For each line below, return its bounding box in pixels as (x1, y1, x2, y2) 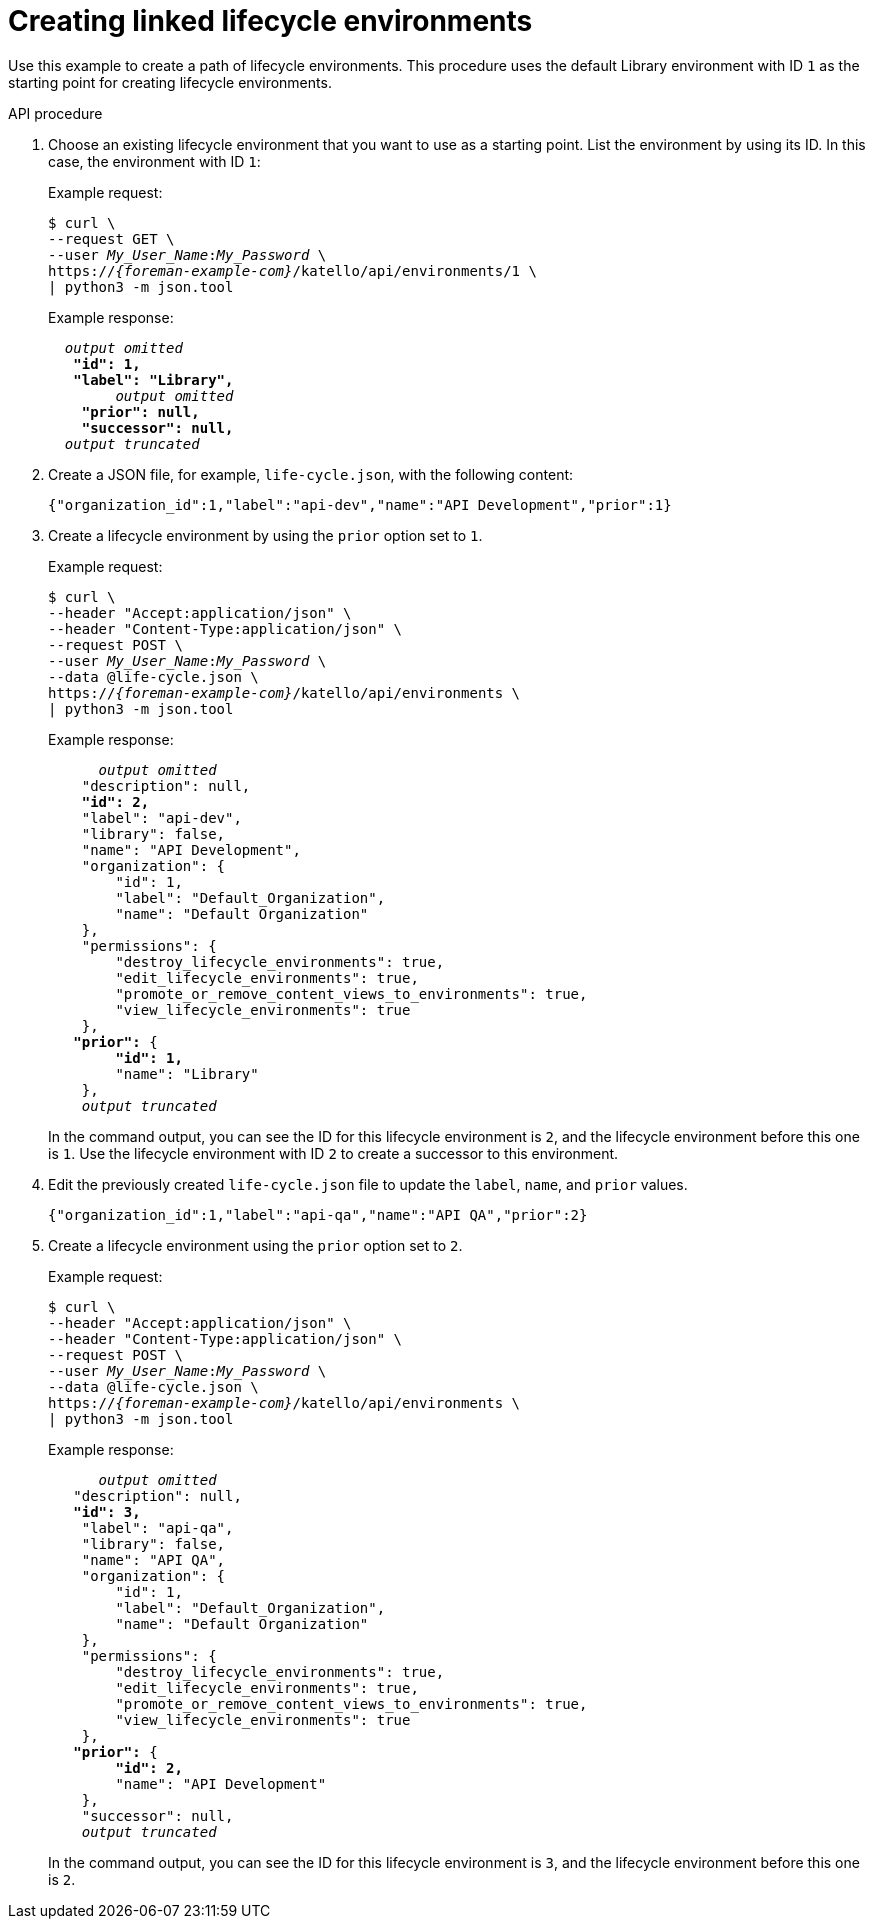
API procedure (8, 104, 103, 122)
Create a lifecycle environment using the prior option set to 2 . (48, 1236, 463, 1254)
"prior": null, (81, 403, 200, 420)
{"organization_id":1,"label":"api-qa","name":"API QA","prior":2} (48, 1206, 588, 1223)
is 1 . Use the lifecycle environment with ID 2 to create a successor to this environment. (48, 1144, 619, 1162)
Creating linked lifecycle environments (8, 4, 533, 38)
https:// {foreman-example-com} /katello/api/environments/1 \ (48, 262, 537, 279)
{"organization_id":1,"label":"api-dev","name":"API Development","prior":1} (48, 496, 672, 513)
